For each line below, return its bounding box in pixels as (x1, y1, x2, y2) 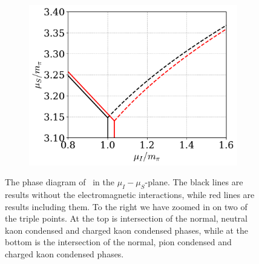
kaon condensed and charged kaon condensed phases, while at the (5, 223, 249, 236)
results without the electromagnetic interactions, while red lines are (5, 188, 255, 200)
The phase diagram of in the (5, 176, 114, 188)
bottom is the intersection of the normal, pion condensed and (5, 236, 232, 248)
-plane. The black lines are (145, 176, 243, 188)
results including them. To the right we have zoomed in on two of (5, 200, 248, 213)
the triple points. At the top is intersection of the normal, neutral (5, 212, 248, 225)
